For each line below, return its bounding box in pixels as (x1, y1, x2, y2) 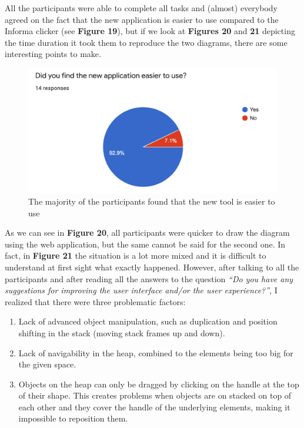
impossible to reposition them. (18, 412, 128, 424)
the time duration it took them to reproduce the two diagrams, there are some (5, 36, 288, 48)
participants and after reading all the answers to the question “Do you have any (5, 272, 293, 285)
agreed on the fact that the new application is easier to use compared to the (5, 13, 279, 25)
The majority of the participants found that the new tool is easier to (28, 195, 275, 207)
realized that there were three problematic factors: (5, 295, 186, 307)
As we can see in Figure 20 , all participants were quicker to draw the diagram (5, 226, 290, 239)
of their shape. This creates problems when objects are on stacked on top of (18, 389, 292, 402)
